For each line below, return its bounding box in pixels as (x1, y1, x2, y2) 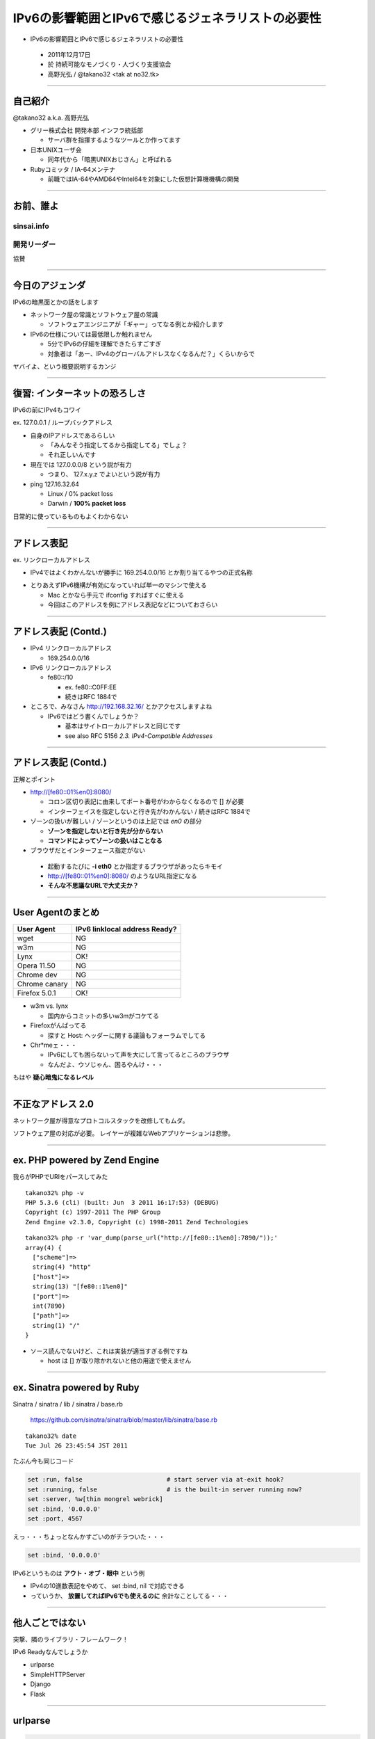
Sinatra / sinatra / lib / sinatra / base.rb (12, 1400, 123, 1408)
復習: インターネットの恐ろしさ (12, 387, 146, 399)
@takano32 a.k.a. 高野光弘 (12, 113, 90, 122)
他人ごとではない (12, 1617, 86, 1628)
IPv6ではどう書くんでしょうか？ (47, 712, 140, 720)
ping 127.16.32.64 (30, 480, 80, 488)
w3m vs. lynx (30, 1002, 69, 1010)
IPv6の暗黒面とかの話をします (12, 298, 99, 306)
